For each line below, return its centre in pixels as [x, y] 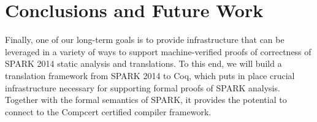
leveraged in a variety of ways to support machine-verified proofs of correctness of [158, 51]
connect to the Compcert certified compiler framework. [108, 111]
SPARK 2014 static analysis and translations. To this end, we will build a [143, 63]
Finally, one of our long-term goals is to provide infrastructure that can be [145, 40]
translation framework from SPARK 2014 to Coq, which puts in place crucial [150, 75]
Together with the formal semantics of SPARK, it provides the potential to [146, 100]
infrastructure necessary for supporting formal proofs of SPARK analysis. [143, 87]
